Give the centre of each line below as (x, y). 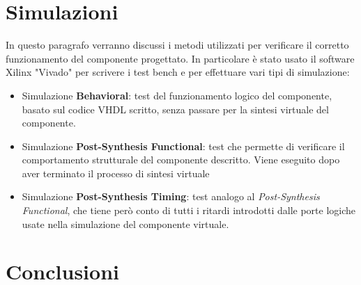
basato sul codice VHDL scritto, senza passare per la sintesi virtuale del (175, 109)
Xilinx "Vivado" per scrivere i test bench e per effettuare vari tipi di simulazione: (178, 72)
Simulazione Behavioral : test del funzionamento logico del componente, (177, 95)
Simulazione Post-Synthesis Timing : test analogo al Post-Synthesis (171, 196)
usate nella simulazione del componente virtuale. (125, 223)
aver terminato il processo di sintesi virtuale (116, 173)
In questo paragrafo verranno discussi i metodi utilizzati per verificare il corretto (177, 45)
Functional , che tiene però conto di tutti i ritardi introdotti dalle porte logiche (189, 210)
